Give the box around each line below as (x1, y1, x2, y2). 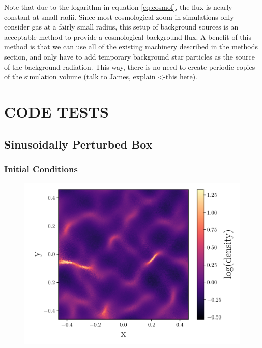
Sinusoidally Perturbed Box (4, 136, 153, 152)
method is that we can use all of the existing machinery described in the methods (4, 41, 258, 52)
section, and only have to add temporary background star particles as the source (4, 51, 255, 62)
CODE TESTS (4, 101, 109, 122)
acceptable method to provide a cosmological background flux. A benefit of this (4, 31, 251, 42)
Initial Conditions (4, 162, 78, 175)
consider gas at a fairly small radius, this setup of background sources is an (4, 21, 239, 32)
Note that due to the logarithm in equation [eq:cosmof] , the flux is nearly (4, 2, 232, 12)
